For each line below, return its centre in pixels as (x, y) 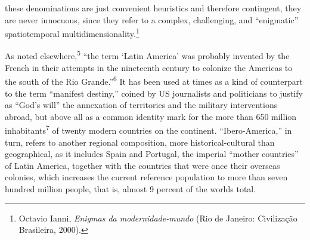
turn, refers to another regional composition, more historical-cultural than (140, 142)
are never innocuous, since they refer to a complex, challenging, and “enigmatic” (152, 19)
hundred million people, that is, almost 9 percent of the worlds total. (131, 188)
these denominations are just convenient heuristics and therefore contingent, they (153, 8)
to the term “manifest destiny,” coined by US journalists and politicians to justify (154, 93)
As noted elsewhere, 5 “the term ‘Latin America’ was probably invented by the (147, 55)
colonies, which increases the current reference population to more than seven (146, 177)
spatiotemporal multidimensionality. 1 (72, 33)
